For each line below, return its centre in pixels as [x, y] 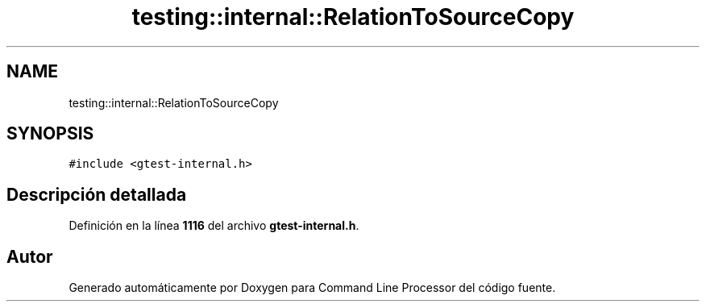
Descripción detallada [97, 194]
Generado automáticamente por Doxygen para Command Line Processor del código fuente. [312, 288]
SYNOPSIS [50, 134]
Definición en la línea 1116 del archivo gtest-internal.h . [214, 226]
